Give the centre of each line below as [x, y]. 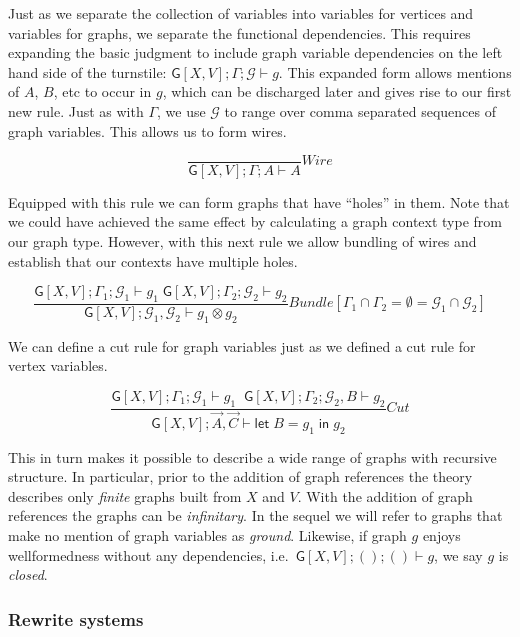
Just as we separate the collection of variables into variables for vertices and [241, 13]
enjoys [441, 535]
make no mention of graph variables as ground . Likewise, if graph [207, 535]
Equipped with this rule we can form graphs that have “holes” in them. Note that [259, 201]
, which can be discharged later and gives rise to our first [337, 91]
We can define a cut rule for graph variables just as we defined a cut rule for [242, 345]
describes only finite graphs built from [125, 495]
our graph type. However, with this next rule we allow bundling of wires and [242, 240]
